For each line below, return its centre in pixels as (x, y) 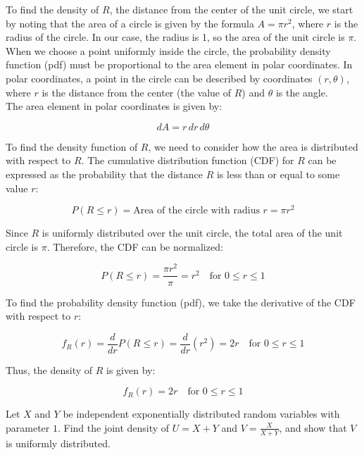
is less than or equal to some (278, 174)
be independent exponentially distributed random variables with (201, 414)
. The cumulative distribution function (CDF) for (188, 160)
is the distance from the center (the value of (137, 92)
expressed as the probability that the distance (104, 174)
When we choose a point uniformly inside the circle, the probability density (168, 50)
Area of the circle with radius (196, 211)
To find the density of (52, 9)
